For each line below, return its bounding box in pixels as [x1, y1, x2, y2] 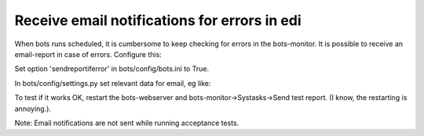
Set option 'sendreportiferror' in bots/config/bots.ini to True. [14, 64, 210, 73]
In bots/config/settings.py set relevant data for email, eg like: [14, 78, 211, 88]
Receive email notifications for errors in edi [14, 12, 302, 29]
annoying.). [14, 104, 51, 113]
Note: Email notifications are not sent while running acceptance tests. [14, 118, 239, 127]
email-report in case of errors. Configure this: [14, 49, 163, 59]
